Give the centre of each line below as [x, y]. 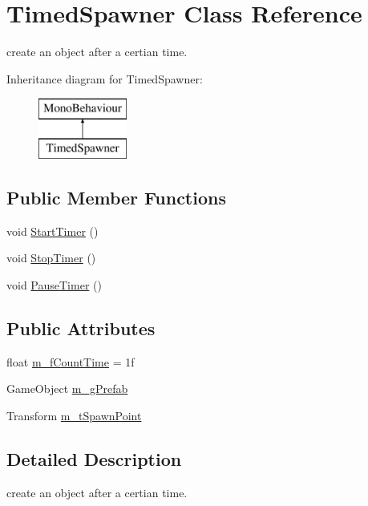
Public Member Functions [116, 197]
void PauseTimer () [54, 284]
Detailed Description [94, 458]
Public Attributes [81, 328]
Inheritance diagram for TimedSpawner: [105, 78]
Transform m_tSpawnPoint [74, 415]
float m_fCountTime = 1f [71, 361]
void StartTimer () [53, 231]
